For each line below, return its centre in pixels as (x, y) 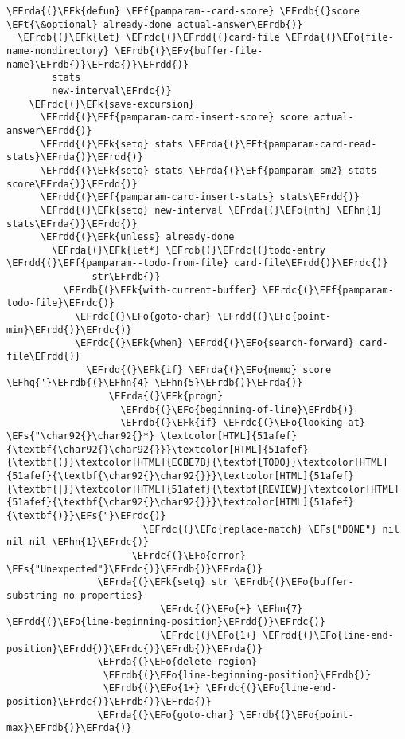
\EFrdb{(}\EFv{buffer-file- (189, 51)
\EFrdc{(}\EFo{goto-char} (143, 317)
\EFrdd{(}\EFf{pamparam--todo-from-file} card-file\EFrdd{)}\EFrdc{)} (197, 263)
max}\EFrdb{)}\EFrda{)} (69, 728)
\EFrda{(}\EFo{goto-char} (166, 715)
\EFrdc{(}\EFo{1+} (208, 635)
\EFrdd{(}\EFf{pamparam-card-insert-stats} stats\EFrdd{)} (200, 197)
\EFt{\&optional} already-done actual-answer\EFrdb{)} (155, 24)
